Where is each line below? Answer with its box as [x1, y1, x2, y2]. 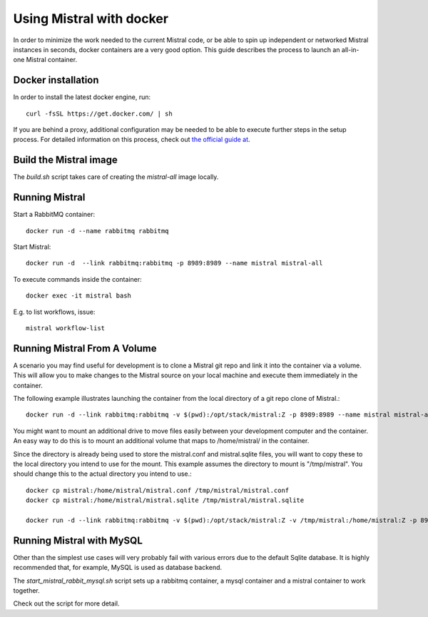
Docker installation [13, 74, 99, 86]
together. [13, 586, 41, 595]
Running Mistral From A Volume [13, 342, 157, 355]
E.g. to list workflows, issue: [13, 307, 96, 316]
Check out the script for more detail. [13, 599, 120, 608]
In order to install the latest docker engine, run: [13, 93, 151, 101]
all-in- [341, 45, 360, 53]
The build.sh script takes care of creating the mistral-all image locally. [13, 173, 219, 181]
